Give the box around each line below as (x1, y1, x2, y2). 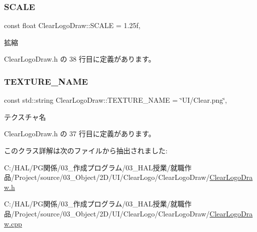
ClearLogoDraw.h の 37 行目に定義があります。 (4, 128, 156, 139)
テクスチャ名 (4, 111, 46, 122)
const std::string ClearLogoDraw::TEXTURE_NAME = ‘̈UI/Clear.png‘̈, (4, 95, 227, 105)
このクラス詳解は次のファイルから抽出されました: (4, 145, 168, 155)
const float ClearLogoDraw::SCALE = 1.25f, (4, 20, 141, 31)
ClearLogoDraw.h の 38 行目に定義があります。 (4, 54, 156, 64)
